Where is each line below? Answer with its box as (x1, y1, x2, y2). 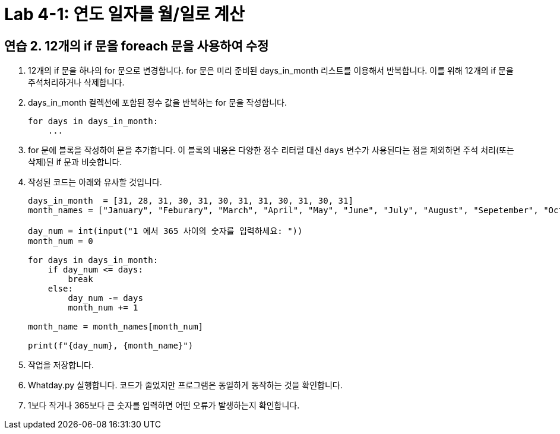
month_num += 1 (68, 303, 138, 313)
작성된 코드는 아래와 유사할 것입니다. (28, 177, 162, 188)
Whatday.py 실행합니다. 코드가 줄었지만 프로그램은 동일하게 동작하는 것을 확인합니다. (28, 380, 343, 391)
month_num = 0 (28, 236, 93, 246)
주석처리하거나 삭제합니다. (28, 77, 125, 88)
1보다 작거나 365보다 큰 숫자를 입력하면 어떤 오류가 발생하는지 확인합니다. (28, 400, 300, 411)
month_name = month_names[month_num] (28, 322, 204, 332)
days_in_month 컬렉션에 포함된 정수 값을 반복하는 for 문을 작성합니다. (28, 97, 287, 108)
